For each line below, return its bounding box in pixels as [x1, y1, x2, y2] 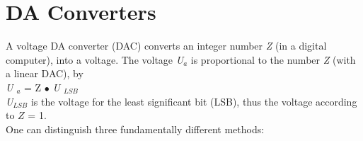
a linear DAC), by [6, 66, 83, 81]
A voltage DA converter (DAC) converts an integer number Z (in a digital [6, 38, 327, 53]
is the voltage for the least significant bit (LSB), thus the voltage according [30, 94, 357, 108]
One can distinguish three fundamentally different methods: [6, 121, 265, 136]
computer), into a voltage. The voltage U [6, 52, 184, 67]
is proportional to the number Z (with [190, 52, 356, 67]
